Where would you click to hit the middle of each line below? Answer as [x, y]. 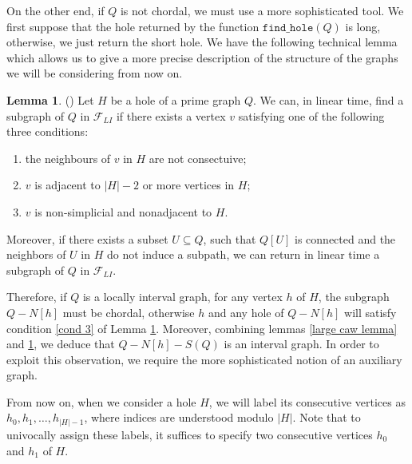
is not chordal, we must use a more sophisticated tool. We [262, 10]
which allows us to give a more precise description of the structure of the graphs [202, 57]
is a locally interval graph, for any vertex [182, 297]
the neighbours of [68, 158]
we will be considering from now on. [95, 73]
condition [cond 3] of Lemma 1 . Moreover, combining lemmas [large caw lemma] [202, 328]
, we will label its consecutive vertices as [307, 401]
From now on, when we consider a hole [101, 401]
